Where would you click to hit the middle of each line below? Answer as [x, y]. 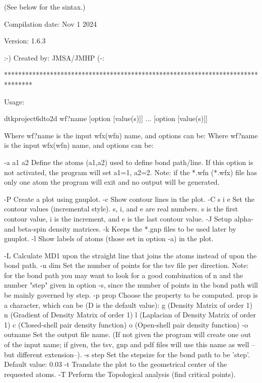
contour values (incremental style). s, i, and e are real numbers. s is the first [121, 209]
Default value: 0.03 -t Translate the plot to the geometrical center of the [116, 364]
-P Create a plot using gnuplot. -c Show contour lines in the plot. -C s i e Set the [129, 199]
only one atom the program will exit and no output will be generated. [112, 182]
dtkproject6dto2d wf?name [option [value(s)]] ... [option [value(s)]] [106, 118]
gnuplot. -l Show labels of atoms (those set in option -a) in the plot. [109, 238]
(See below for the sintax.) [45, 7]
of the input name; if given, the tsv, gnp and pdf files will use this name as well [127, 344]
